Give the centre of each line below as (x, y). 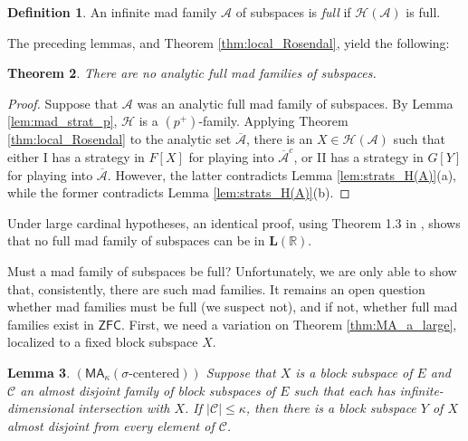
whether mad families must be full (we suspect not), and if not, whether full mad (233, 307)
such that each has (344, 390)
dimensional (40, 408)
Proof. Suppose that (63, 103)
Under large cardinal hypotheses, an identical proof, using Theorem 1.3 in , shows (234, 222)
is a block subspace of (354, 372)
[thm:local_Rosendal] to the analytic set (119, 139)
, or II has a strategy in (358, 156)
